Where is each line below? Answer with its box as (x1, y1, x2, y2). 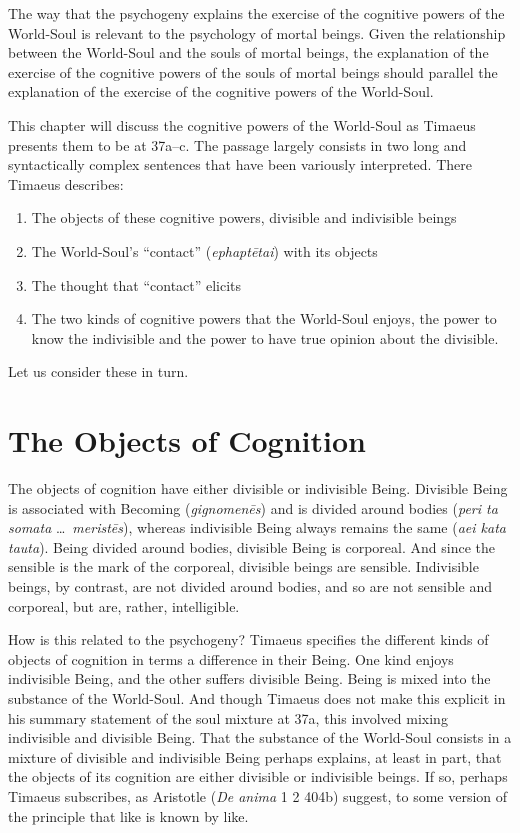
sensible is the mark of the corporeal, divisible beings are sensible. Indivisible (8, 556, 479, 577)
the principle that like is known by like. (8, 805, 249, 826)
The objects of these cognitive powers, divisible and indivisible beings (31, 207, 457, 228)
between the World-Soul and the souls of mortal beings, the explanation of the (8, 42, 489, 63)
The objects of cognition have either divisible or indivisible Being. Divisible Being (8, 478, 508, 499)
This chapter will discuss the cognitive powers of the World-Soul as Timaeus (8, 114, 476, 135)
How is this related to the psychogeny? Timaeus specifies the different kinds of (8, 629, 489, 650)
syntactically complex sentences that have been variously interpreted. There (8, 154, 472, 175)
